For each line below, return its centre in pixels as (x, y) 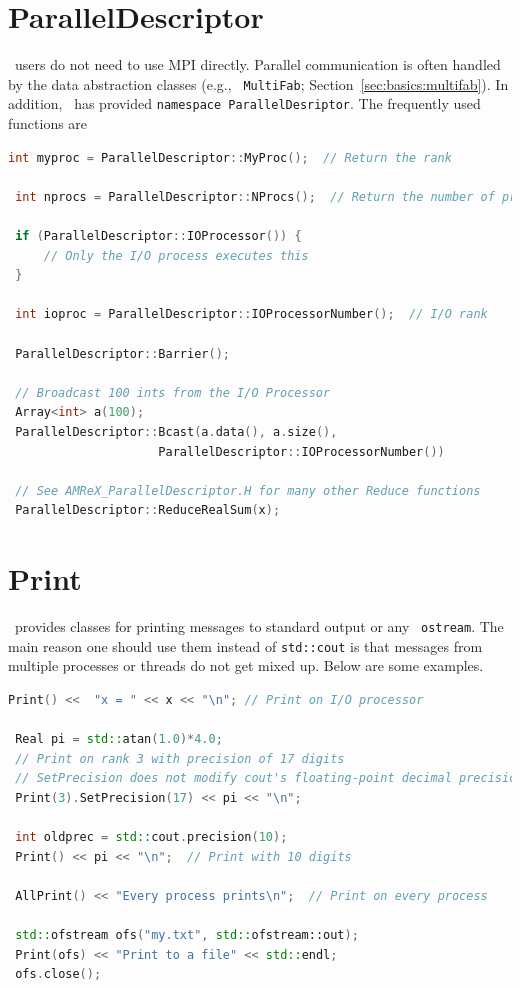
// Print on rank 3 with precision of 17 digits (180, 758)
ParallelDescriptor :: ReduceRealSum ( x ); (148, 510)
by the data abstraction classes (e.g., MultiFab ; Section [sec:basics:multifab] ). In (258, 83)
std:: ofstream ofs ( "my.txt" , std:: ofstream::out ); (187, 935)
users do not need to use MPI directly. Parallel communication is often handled (257, 64)
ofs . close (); (58, 974)
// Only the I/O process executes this (176, 255)
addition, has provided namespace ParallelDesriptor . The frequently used (244, 103)
